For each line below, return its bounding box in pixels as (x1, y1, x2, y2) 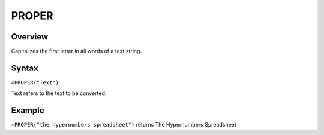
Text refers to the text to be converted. (11, 90, 107, 97)
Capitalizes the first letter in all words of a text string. (11, 48, 142, 55)
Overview (11, 32, 49, 42)
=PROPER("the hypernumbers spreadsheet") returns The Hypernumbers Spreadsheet (11, 121, 236, 128)
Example (11, 105, 44, 116)
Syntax (11, 63, 38, 73)
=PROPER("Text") (11, 79, 59, 86)
